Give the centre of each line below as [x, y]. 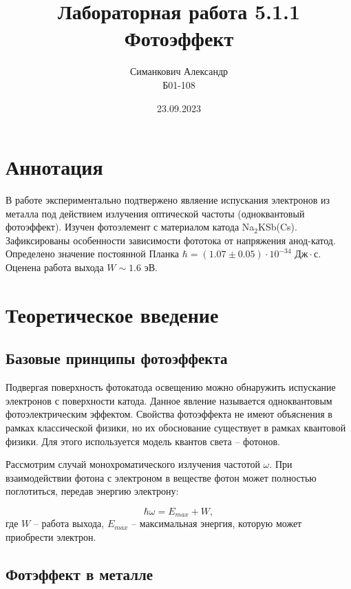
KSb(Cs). [278, 227]
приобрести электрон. [51, 536]
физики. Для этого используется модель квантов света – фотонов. [143, 441]
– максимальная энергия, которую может [217, 523]
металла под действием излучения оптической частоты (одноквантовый [155, 213]
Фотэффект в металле [79, 574]
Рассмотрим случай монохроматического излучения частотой [133, 464]
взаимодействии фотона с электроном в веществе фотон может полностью [161, 477]
